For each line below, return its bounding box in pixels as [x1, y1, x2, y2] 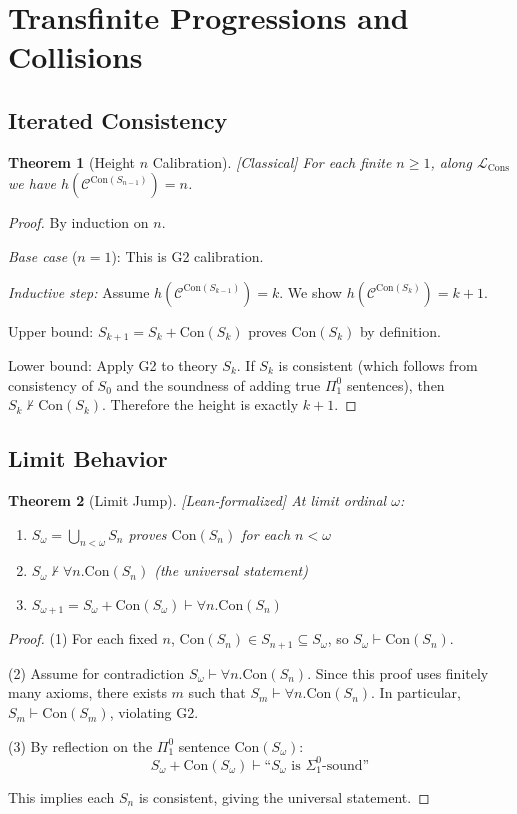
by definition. [359, 320, 441, 341]
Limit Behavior [8, 443, 168, 474]
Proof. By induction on [8, 212, 149, 233]
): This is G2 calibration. [111, 245, 264, 266]
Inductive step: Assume [8, 281, 150, 302]
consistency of [8, 374, 93, 395]
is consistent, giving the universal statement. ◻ [138, 786, 430, 807]
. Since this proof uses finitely [307, 662, 489, 683]
